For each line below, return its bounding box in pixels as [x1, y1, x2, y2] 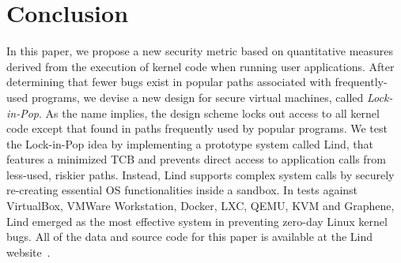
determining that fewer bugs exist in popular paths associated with [6, 73, 331, 90]
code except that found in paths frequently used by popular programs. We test [6, 120, 388, 137]
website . [6, 243, 51, 260]
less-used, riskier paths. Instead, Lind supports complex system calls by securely [6, 166, 395, 182]
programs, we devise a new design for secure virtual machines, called [31, 88, 364, 105]
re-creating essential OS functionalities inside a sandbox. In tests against [6, 182, 358, 198]
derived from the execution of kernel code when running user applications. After [6, 58, 395, 74]
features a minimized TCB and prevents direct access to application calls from [6, 151, 386, 167]
